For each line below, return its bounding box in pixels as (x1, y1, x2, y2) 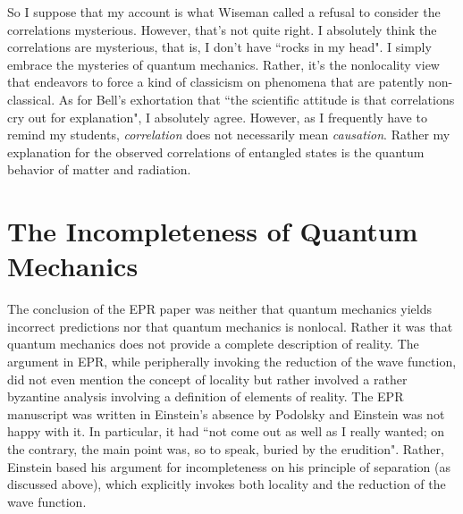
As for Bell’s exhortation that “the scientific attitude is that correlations (58, 89, 455, 108)
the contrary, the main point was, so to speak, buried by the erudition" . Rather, (7, 440, 444, 458)
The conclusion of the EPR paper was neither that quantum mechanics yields (7, 299, 433, 318)
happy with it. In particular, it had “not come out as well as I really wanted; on (7, 422, 445, 441)
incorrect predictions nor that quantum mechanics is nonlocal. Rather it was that (7, 316, 453, 335)
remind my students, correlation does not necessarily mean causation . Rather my (7, 125, 450, 144)
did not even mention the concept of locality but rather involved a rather (7, 369, 408, 388)
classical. (7, 89, 55, 108)
